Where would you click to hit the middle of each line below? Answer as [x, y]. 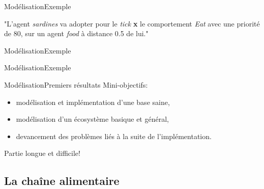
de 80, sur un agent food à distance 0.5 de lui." [76, 33]
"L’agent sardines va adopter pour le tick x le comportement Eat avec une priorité [132, 23]
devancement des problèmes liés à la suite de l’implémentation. [114, 136]
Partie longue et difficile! [42, 153]
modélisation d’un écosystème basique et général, [92, 119]
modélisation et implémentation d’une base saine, [93, 102]
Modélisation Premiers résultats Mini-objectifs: [76, 84]
